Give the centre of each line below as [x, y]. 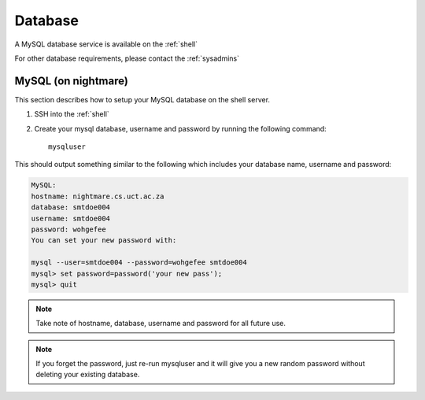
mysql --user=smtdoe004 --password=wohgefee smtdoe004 [139, 263]
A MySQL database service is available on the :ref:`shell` [106, 44]
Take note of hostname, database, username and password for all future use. [161, 324]
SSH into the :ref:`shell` [72, 114]
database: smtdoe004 [70, 207]
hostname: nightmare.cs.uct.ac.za [98, 196]
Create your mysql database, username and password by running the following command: [180, 128]
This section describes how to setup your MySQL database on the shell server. [142, 99]
